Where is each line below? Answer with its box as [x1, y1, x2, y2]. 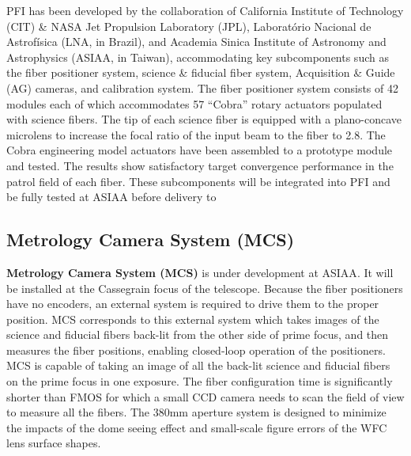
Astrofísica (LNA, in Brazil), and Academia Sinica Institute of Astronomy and [6, 33, 386, 50]
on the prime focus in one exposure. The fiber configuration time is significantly [6, 373, 393, 389]
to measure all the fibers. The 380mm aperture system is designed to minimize [6, 404, 386, 420]
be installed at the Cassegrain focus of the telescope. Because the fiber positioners [6, 279, 403, 296]
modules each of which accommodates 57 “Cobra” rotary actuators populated [6, 95, 383, 112]
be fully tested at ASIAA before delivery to [6, 188, 217, 205]
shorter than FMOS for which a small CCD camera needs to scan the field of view [6, 388, 405, 405]
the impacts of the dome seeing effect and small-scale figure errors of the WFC [6, 419, 387, 435]
